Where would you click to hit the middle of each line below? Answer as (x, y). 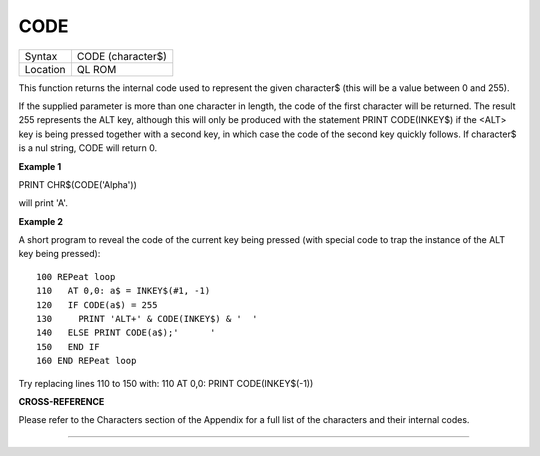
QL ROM (96, 69)
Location (45, 69)
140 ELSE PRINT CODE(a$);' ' (126, 333)
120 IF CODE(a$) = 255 (97, 304)
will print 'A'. (43, 203)
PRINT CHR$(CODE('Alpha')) (77, 184)
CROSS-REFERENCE (61, 401)
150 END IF (68, 346)
